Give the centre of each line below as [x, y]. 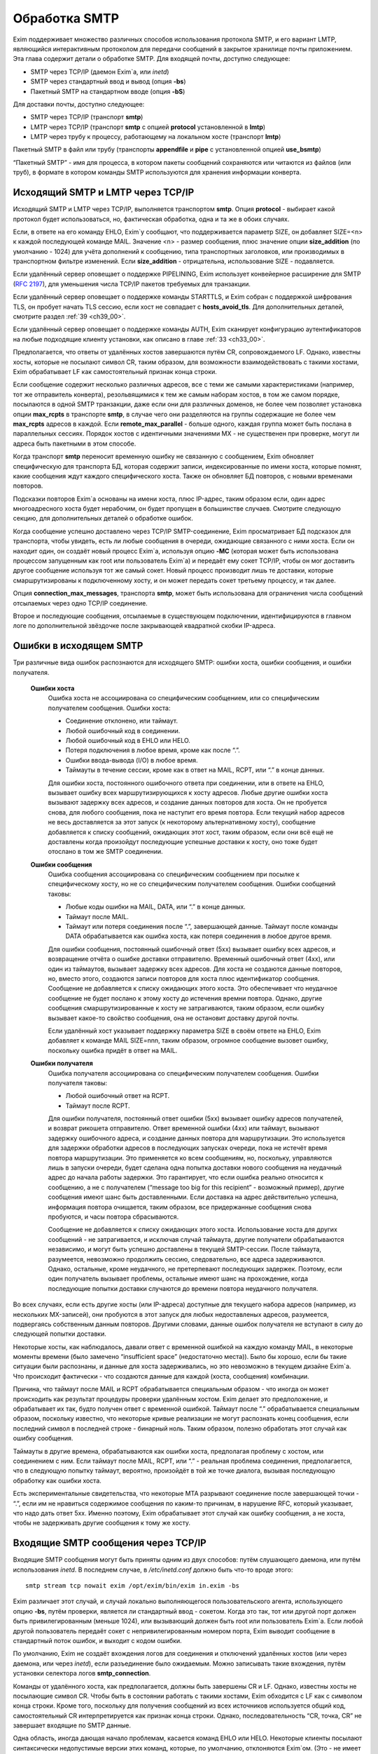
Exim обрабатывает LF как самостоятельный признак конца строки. [115, 371]
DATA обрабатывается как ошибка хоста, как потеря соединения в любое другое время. [198, 936]
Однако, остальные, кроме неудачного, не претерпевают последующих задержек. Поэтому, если [195, 1268]
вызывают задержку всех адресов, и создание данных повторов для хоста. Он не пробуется [187, 803]
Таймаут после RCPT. [98, 1106]
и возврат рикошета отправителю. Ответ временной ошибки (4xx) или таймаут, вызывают [184, 1128]
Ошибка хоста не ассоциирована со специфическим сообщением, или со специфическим [184, 698]
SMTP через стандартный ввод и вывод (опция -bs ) [108, 81]
